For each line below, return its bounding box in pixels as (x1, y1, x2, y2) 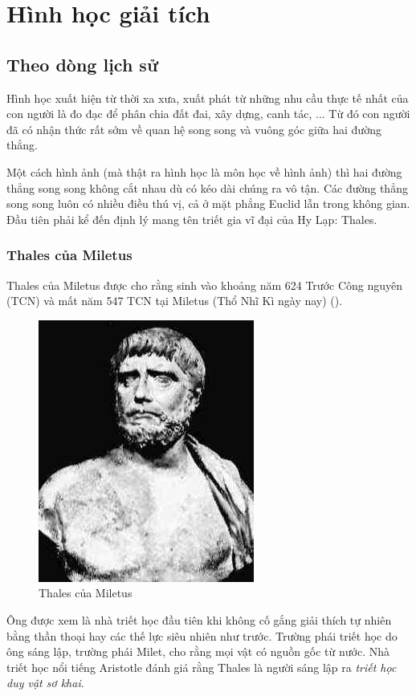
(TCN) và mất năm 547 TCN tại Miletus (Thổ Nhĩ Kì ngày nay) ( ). (6, 292, 343, 309)
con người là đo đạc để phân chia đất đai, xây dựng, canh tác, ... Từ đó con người (6, 105, 410, 122)
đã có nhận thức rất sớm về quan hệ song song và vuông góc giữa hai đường (6, 120, 381, 137)
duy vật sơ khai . (6, 674, 84, 691)
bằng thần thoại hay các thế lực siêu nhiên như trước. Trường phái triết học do (6, 627, 398, 644)
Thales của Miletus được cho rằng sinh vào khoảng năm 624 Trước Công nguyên (6, 276, 403, 293)
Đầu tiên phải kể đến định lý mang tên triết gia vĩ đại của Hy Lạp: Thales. (6, 210, 377, 227)
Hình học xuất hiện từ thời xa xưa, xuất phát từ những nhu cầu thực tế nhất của (6, 89, 409, 106)
